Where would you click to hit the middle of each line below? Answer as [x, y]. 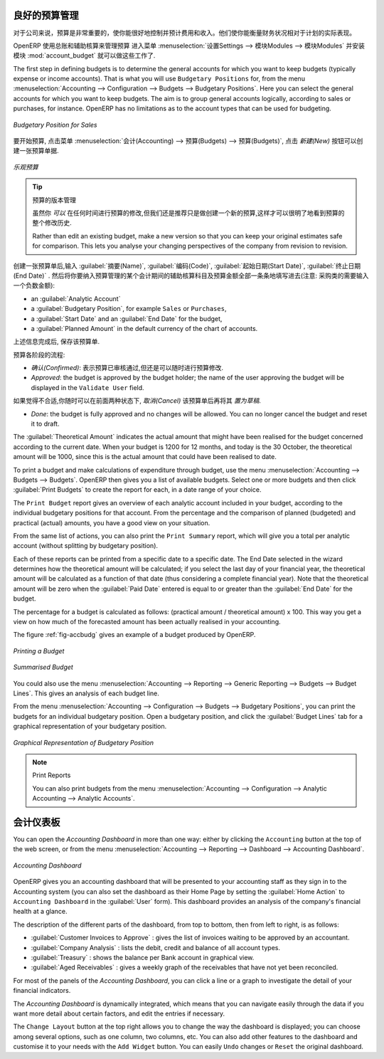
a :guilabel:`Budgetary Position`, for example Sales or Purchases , [129, 309]
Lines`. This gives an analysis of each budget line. [86, 693]
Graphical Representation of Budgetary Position [84, 742]
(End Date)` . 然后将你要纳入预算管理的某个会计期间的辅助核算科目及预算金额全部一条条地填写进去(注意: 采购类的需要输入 [191, 275]
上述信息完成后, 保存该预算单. [57, 342]
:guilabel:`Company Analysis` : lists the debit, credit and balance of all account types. [156, 947]
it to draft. [45, 424]
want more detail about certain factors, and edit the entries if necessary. [119, 1013]
